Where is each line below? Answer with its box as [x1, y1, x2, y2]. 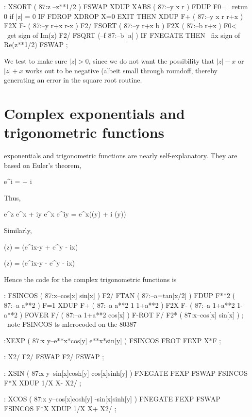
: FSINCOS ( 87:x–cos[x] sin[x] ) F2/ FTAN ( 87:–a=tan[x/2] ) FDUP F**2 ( [4, 290, 235, 300]
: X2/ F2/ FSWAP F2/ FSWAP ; [4, 351, 104, 362]
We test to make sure [4, 55, 67, 66]
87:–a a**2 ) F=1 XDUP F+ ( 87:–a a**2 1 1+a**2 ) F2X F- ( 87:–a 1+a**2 [4, 300, 235, 310]
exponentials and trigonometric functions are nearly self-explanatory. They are [4, 150, 237, 161]
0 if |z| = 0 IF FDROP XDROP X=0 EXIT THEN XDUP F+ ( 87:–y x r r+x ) [4, 11, 243, 21]
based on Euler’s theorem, [4, 160, 82, 170]
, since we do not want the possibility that [88, 55, 215, 66]
